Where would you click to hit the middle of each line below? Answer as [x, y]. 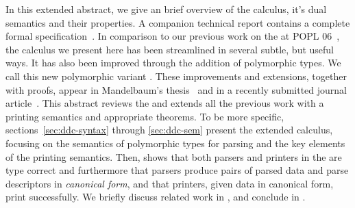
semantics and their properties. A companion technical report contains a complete [178, 22]
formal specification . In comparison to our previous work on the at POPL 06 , [173, 36]
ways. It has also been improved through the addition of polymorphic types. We [173, 63]
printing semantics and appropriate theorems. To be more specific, [145, 116]
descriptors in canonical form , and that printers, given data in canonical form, [170, 183]
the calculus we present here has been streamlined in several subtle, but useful [170, 49]
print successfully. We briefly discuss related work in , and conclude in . [156, 197]
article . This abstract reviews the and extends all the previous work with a [165, 103]
